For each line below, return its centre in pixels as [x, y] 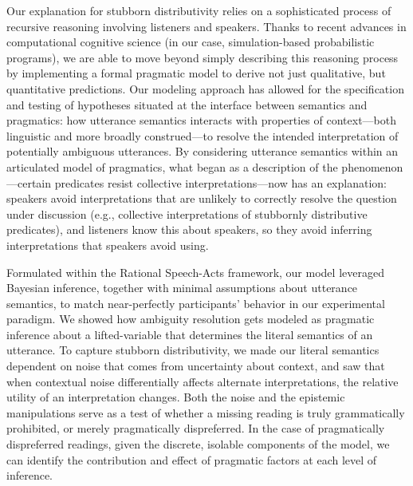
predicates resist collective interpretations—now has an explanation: [220, 182]
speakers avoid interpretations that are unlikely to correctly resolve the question [202, 198]
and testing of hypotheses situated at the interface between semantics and [187, 104]
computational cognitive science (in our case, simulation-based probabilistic [191, 42]
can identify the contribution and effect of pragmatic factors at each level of [192, 459]
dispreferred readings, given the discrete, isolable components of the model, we [198, 444]
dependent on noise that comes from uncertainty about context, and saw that [196, 366]
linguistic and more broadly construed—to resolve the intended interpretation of [203, 135]
